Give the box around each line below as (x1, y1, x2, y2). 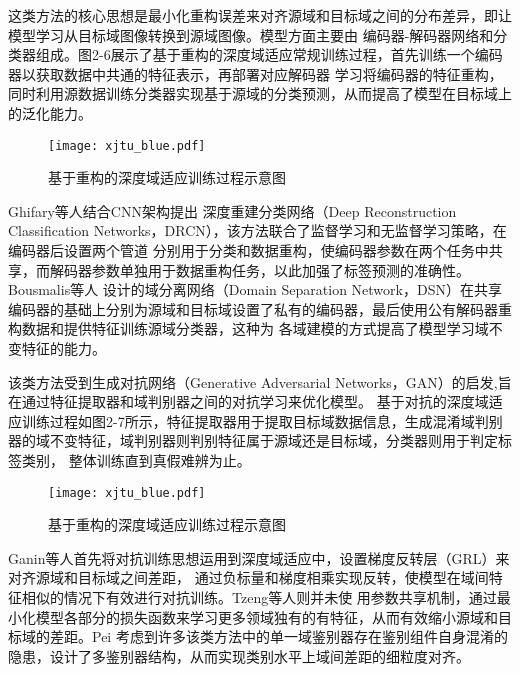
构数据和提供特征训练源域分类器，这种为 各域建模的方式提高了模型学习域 (8, 318, 489, 339)
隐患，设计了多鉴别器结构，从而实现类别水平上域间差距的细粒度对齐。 (8, 645, 470, 666)
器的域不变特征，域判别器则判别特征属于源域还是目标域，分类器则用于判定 (8, 430, 498, 451)
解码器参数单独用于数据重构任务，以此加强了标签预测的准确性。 (49, 259, 470, 280)
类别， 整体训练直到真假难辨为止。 (21, 449, 251, 470)
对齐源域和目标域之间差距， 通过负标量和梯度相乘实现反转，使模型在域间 (8, 567, 489, 588)
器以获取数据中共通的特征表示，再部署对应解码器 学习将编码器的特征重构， (8, 63, 503, 84)
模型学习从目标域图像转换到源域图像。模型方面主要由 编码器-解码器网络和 (8, 24, 494, 45)
